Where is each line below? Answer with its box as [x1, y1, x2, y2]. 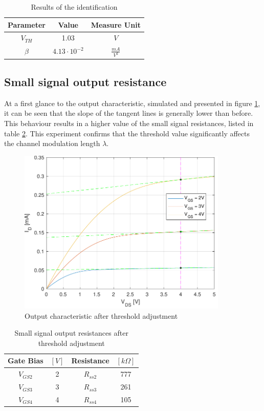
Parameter [8, 19, 46, 30]
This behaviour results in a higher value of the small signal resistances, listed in [4, 118, 254, 129]
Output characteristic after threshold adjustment [25, 310, 178, 321]
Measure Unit [91, 19, 141, 30]
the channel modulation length [4, 138, 100, 149]
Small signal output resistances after [14, 327, 128, 338]
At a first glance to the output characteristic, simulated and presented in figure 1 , [4, 97, 260, 108]
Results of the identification [31, 2, 118, 12]
